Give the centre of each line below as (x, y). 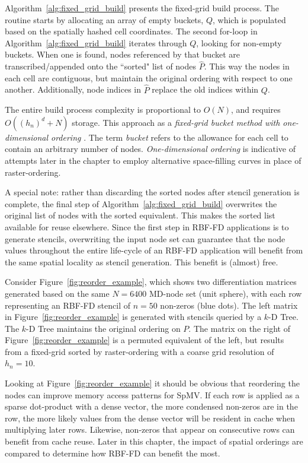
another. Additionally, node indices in (73, 89)
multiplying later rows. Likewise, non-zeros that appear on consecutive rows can (150, 429)
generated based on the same (57, 293)
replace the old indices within (205, 89)
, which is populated (249, 19)
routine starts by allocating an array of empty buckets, (104, 19)
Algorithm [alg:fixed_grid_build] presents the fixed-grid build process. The (142, 8)
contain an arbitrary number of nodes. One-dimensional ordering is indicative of (150, 149)
